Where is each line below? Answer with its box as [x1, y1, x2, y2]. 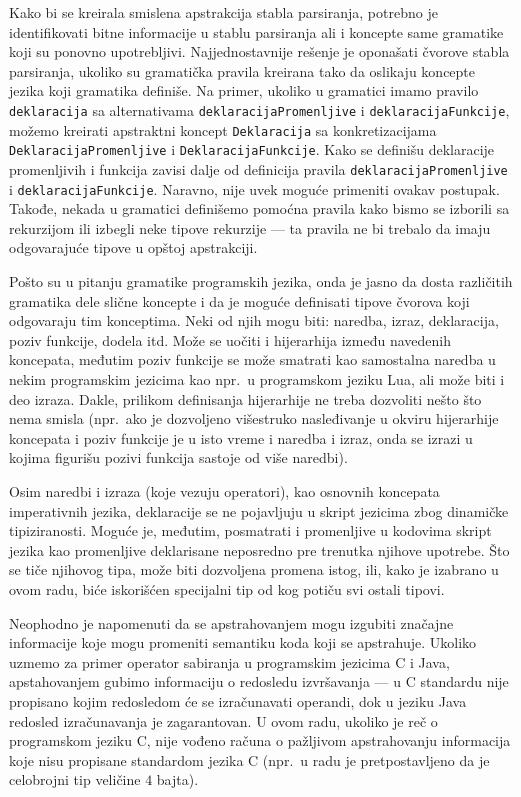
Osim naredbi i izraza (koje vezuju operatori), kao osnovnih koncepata [9, 480, 440, 501]
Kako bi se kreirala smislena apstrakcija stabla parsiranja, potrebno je [9, 2, 438, 22]
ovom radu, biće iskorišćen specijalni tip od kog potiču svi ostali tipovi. [9, 578, 445, 599]
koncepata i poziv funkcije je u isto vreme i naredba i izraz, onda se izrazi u [9, 427, 473, 448]
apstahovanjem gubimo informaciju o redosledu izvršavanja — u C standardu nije [9, 671, 509, 692]
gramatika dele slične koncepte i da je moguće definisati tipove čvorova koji [9, 290, 470, 311]
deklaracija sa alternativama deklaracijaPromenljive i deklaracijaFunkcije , [9, 99, 510, 120]
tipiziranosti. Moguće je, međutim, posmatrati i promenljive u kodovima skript [9, 520, 492, 541]
